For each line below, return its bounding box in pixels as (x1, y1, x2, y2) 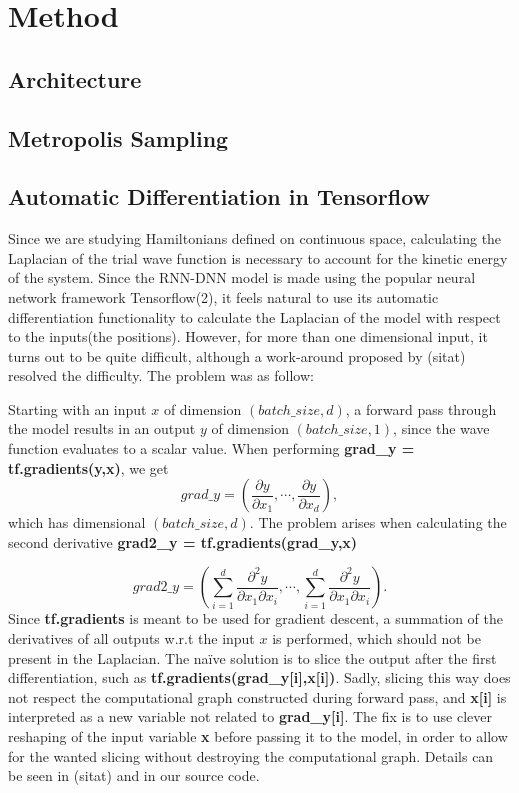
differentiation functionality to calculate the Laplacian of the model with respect (8, 306, 501, 327)
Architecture (8, 63, 142, 94)
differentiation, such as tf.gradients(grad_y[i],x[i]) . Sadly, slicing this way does (8, 667, 511, 688)
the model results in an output (8, 418, 196, 439)
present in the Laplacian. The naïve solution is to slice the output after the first (8, 647, 497, 668)
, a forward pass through (345, 398, 497, 419)
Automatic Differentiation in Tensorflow (8, 181, 431, 212)
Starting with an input (8, 398, 147, 419)
